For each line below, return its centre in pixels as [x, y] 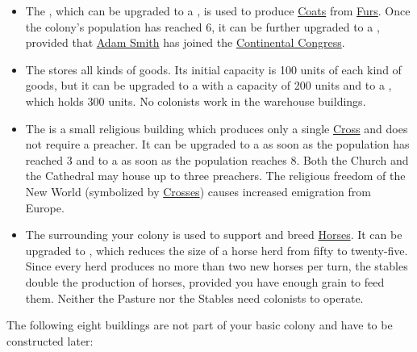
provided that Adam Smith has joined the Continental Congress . [185, 42]
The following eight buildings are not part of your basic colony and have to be [200, 325]
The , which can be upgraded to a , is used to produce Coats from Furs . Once [218, 10]
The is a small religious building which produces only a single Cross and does [217, 128]
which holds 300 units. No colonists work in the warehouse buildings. [196, 101]
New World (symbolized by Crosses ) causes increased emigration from [198, 191]
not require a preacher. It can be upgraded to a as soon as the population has [217, 144]
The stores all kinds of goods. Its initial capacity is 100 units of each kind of [213, 69]
